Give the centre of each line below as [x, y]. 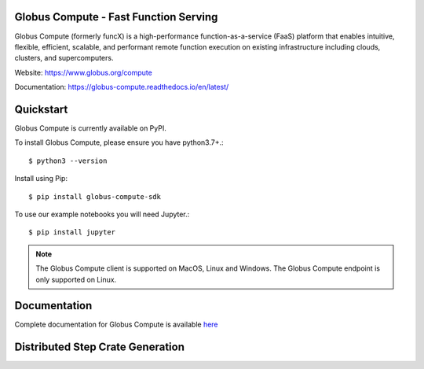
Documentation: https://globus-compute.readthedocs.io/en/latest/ [122, 87]
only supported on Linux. [76, 279]
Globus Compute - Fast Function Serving [116, 17]
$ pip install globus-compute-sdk [95, 196]
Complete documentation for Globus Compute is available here [117, 325]
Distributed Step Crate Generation [99, 347]
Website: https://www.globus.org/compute [83, 72]
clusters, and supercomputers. [64, 58]
